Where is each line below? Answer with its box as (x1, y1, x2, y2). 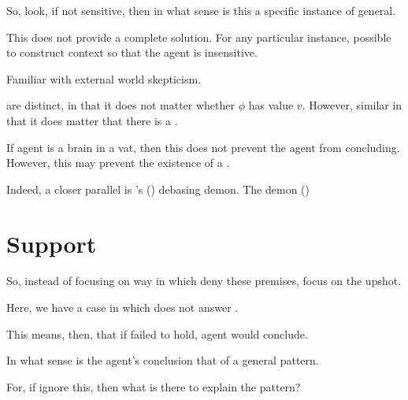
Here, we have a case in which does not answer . (6, 299, 239, 316)
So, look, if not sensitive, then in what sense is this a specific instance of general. (6, 2, 396, 18)
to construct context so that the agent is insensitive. (6, 44, 258, 61)
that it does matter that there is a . (6, 112, 178, 128)
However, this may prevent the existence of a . (6, 154, 230, 171)
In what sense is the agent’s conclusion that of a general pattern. (6, 352, 319, 369)
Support (6, 227, 97, 259)
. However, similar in (302, 97, 402, 113)
